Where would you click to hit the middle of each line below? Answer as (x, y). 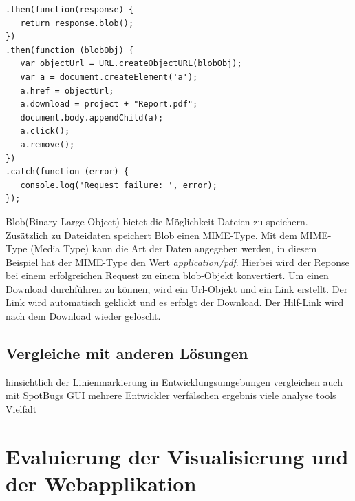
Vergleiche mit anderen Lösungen (127, 353)
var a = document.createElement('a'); (109, 77)
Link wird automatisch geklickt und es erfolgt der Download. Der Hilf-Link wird (175, 302)
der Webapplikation (101, 483)
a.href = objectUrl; (67, 91)
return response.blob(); (77, 23)
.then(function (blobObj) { (70, 50)
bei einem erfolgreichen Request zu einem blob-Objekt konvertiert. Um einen (167, 275)
